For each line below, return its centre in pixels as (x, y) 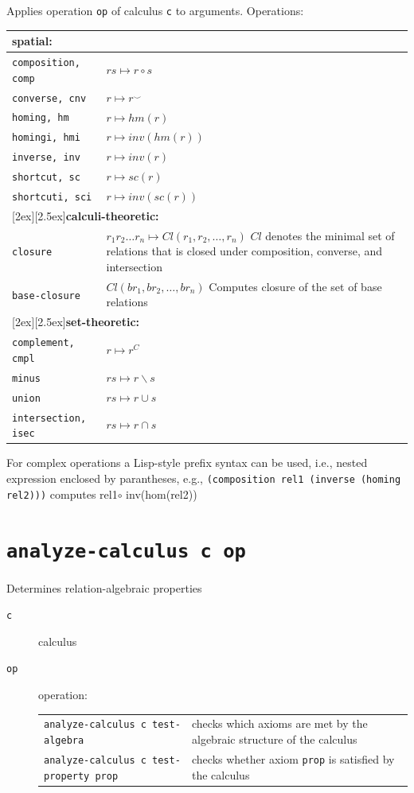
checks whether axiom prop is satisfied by (293, 758)
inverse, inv (46, 158)
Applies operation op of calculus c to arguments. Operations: (155, 10)
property (67, 776)
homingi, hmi (46, 138)
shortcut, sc (46, 178)
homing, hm (41, 118)
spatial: (32, 41)
